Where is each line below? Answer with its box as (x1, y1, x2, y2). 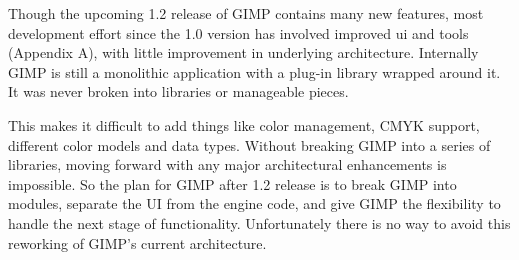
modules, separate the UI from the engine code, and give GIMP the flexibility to (8, 193, 501, 214)
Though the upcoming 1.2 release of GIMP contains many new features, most (8, 3, 484, 23)
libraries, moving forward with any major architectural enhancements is (8, 154, 447, 175)
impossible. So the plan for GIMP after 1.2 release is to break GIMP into (8, 173, 457, 194)
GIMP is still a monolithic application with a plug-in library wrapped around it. (8, 61, 501, 82)
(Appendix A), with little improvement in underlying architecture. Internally (8, 42, 479, 63)
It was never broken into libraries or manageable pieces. (8, 81, 349, 102)
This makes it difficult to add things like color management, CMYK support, (8, 114, 480, 135)
